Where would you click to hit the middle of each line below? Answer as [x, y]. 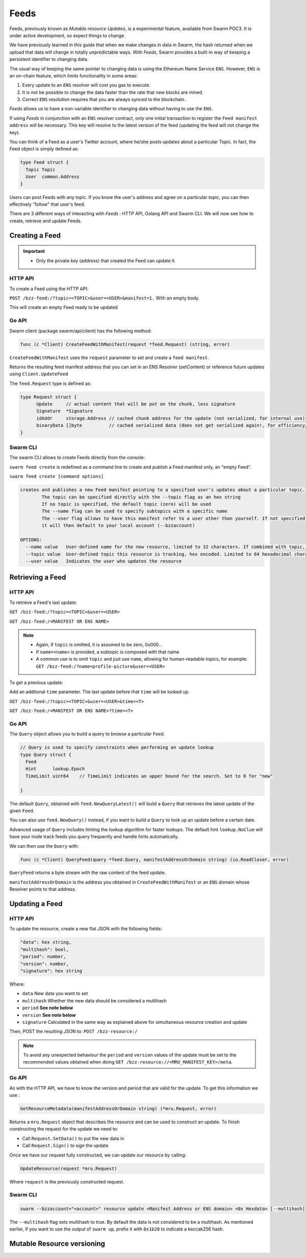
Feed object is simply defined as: [44, 149]
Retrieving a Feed [38, 577]
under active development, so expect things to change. [67, 35]
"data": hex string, [46, 942]
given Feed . [22, 811]
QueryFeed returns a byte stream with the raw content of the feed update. [88, 873]
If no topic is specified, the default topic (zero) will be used [126, 504]
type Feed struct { [44, 162]
